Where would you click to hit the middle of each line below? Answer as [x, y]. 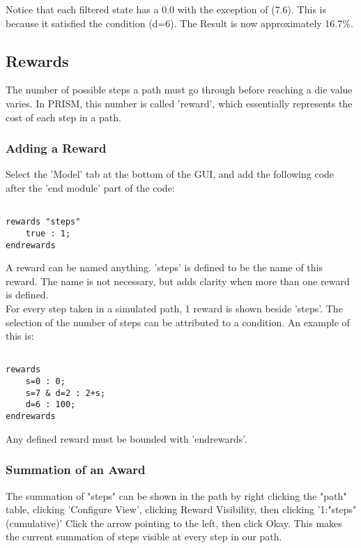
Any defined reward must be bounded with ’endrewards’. [126, 438]
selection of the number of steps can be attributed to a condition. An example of [178, 322]
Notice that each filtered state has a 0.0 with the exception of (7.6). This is [166, 9]
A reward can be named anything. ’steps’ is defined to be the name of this [164, 267]
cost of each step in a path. [63, 117]
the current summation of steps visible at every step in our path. [144, 536]
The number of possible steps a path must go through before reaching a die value [179, 90]
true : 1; [48, 233]
